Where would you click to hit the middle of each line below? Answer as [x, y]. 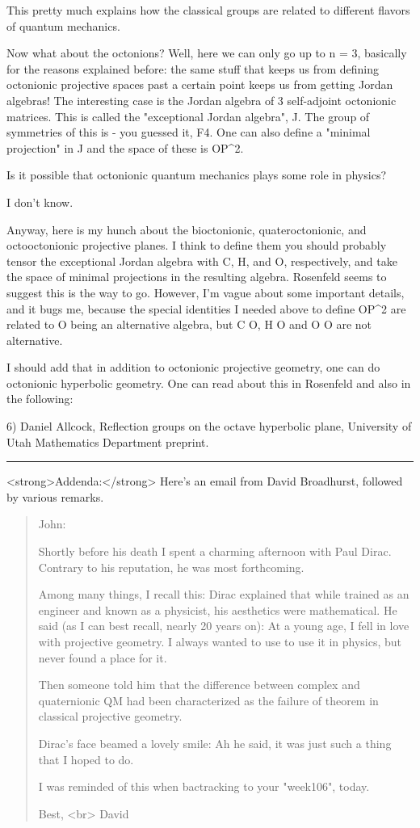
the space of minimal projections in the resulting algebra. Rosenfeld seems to [197, 277]
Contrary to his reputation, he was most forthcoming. [171, 567]
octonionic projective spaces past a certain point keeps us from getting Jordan [200, 84]
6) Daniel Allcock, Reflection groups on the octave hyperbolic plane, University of [209, 426]
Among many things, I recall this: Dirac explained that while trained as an [224, 594]
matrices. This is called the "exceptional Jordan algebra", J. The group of [188, 116]
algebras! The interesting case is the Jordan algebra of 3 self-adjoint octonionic [202, 100]
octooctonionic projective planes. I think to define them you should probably [197, 245]
